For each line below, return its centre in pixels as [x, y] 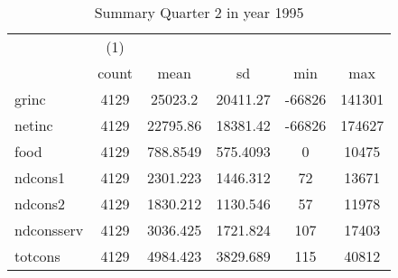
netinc [34, 125]
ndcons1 [40, 177]
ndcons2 [40, 204]
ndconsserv [49, 230]
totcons [37, 256]
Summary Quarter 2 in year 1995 [199, 12]
